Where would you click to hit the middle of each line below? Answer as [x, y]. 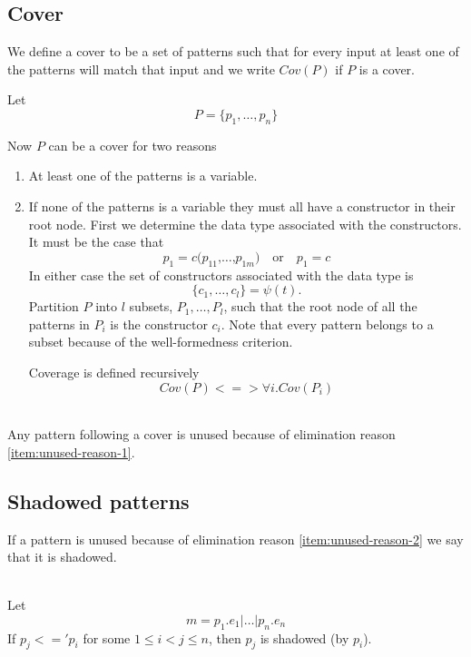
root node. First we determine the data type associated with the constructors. [245, 224]
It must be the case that [96, 242]
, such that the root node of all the [320, 306]
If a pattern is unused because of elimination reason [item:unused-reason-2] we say [235, 539]
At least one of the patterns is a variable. [143, 176]
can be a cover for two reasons [132, 145]
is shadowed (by [304, 637]
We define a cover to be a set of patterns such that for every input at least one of [233, 51]
